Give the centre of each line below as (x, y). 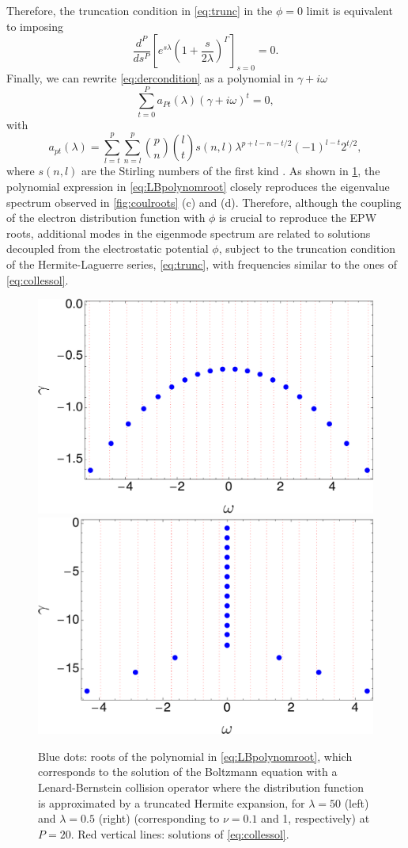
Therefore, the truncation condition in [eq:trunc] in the (140, 10)
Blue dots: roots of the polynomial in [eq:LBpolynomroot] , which (195, 756)
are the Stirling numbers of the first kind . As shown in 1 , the (231, 171)
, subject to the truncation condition (307, 248)
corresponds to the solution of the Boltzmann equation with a (188, 772)
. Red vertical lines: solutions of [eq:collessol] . (180, 833)
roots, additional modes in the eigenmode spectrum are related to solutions (189, 233)
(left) (357, 802)
